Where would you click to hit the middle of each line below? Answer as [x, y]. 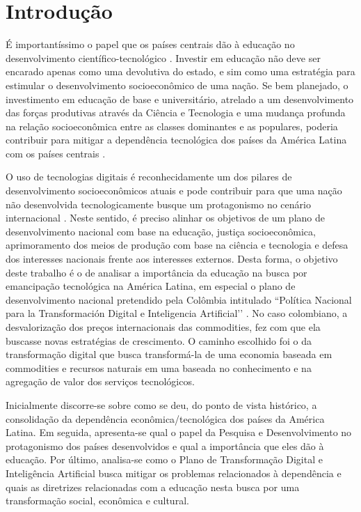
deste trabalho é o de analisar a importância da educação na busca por [157, 272]
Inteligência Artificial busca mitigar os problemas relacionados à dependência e [174, 473]
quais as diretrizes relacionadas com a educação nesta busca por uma [153, 487]
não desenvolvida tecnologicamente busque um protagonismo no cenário [158, 204]
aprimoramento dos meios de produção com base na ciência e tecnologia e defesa [177, 245]
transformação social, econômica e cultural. [97, 501]
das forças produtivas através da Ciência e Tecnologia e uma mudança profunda [176, 113]
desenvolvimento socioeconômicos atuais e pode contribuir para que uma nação [174, 191]
